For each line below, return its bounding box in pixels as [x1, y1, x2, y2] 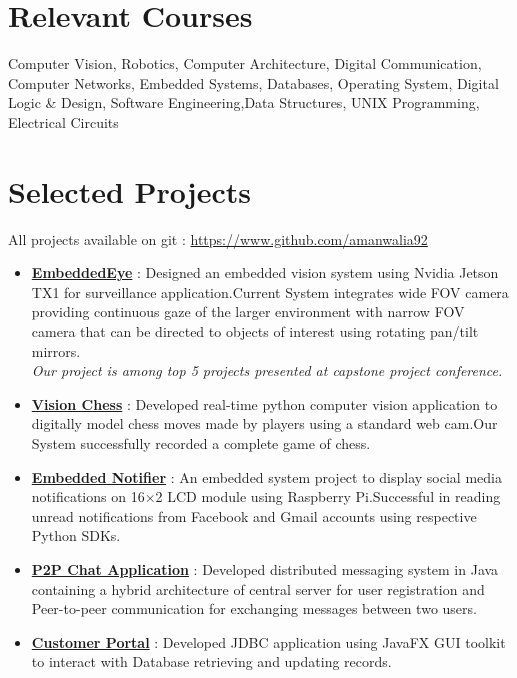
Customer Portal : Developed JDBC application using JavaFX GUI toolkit [31, 631, 506, 652]
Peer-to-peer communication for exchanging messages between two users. [31, 598, 477, 619]
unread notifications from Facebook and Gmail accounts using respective [31, 505, 477, 526]
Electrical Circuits [8, 111, 119, 132]
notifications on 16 [31, 486, 145, 507]
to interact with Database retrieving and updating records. [31, 651, 392, 672]
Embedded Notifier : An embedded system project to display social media [31, 466, 502, 487]
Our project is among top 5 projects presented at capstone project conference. [31, 360, 503, 381]
